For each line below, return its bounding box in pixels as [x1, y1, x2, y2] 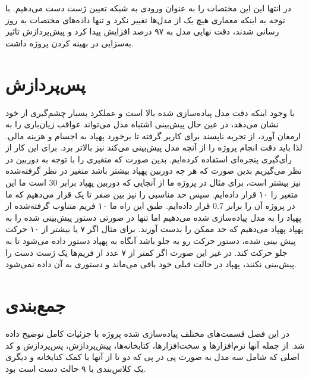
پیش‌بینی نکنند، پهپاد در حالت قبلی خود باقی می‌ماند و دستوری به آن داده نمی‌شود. [5, 258, 297, 270]
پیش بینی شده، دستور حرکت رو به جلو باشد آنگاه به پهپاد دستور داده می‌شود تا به [5, 234, 296, 247]
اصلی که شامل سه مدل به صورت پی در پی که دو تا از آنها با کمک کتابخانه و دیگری [5, 350, 299, 363]
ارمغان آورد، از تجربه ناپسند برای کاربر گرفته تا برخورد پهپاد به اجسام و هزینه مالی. [5, 129, 301, 142]
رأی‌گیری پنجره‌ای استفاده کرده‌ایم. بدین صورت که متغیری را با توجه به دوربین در [5, 152, 292, 165]
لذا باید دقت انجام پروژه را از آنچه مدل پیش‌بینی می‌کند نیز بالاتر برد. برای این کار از [5, 141, 302, 154]
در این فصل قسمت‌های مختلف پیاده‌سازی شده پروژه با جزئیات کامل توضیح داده [5, 327, 290, 339]
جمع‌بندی [5, 293, 66, 317]
